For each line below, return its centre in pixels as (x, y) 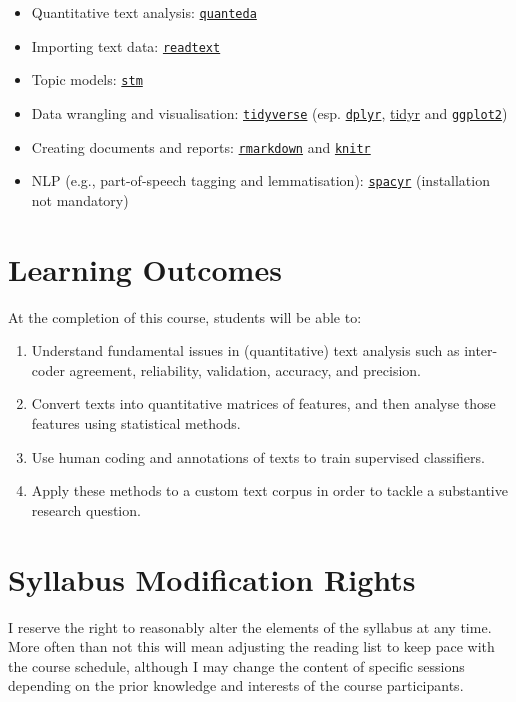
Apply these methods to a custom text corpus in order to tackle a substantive (269, 490)
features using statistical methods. (136, 423)
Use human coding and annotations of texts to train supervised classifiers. (258, 456)
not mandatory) (80, 199)
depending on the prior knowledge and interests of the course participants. (236, 685)
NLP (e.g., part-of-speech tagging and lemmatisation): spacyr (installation (260, 180)
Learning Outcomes (145, 268)
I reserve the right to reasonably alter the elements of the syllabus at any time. (250, 626)
